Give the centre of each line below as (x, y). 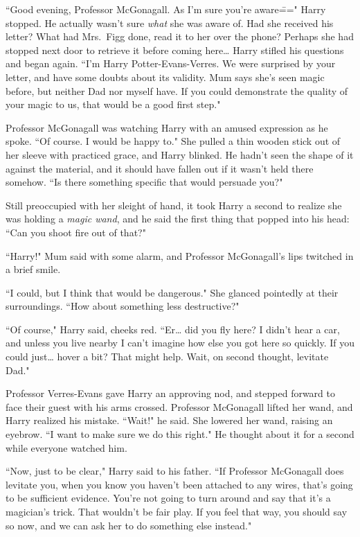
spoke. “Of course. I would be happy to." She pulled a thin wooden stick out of (173, 141)
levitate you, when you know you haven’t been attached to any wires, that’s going (179, 484)
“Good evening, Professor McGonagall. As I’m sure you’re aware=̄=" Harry (166, 9)
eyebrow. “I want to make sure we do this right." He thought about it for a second (180, 434)
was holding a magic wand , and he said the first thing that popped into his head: (178, 219)
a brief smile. (33, 269)
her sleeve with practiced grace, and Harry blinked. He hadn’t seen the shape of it (180, 154)
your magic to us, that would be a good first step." (113, 104)
